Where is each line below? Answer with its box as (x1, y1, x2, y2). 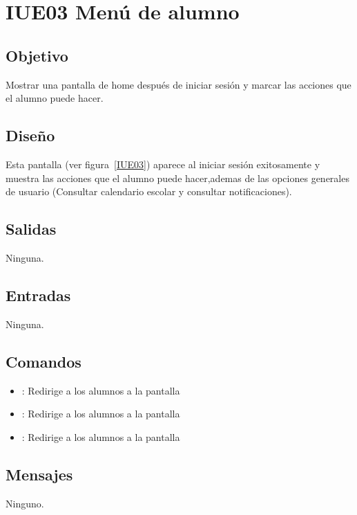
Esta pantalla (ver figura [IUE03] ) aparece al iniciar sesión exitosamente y (6, 156, 320, 171)
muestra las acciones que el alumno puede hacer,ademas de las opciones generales (6, 170, 349, 185)
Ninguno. (6, 496, 44, 510)
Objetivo (6, 44, 68, 66)
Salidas (6, 218, 57, 240)
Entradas (6, 284, 71, 305)
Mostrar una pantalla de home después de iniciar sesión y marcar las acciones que (6, 77, 351, 91)
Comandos (6, 350, 81, 372)
